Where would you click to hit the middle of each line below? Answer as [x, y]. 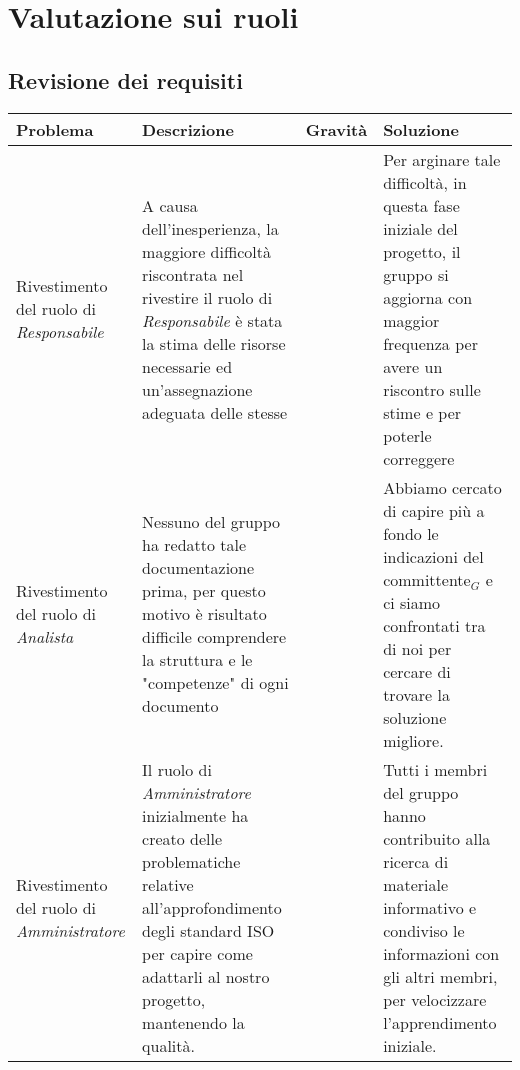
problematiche [191, 861]
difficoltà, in [425, 182]
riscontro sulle [432, 389]
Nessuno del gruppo [211, 522]
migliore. [413, 740]
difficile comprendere [214, 637]
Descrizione [188, 129]
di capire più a [434, 510]
